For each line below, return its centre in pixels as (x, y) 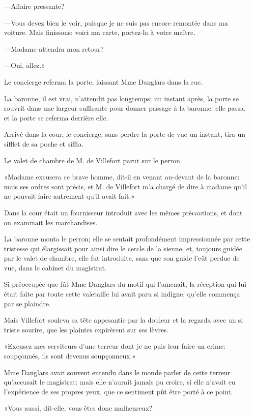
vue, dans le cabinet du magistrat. (56, 267)
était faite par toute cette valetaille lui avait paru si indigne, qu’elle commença (122, 294)
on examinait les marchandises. (51, 222)
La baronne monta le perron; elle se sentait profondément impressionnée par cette (127, 239)
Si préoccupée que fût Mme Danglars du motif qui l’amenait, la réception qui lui (125, 284)
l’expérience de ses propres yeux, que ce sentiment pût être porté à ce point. (118, 391)
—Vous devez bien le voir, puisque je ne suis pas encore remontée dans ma (116, 22)
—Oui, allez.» (25, 65)
